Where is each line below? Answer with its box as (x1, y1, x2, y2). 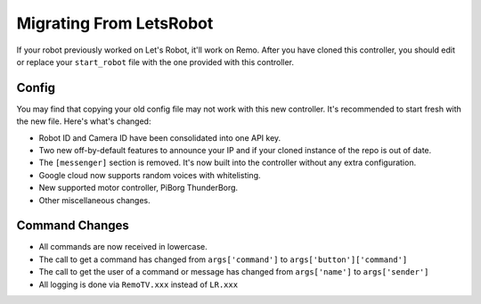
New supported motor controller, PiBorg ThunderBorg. (38, 183, 239, 193)
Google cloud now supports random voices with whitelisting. (38, 169, 262, 180)
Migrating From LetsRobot (16, 13, 214, 33)
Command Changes (16, 218, 129, 234)
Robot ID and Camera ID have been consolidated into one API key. (38, 132, 281, 143)
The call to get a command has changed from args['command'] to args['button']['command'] (38, 254, 408, 265)
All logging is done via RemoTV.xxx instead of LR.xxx (38, 279, 239, 290)
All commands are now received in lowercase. (38, 242, 208, 252)
